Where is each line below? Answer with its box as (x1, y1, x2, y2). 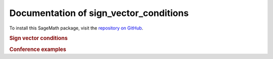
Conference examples (9, 45, 67, 52)
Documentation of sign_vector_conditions (9, 7, 189, 18)
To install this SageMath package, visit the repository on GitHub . (9, 25, 144, 31)
